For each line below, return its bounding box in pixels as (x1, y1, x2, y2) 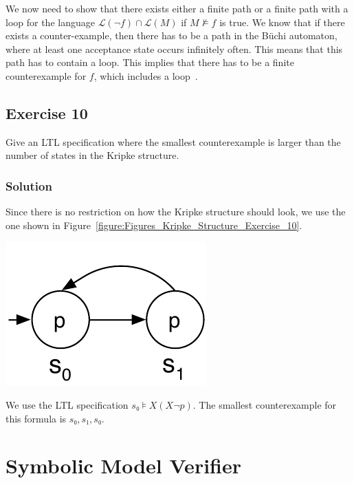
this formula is (5, 411, 67, 425)
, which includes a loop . (93, 68, 198, 83)
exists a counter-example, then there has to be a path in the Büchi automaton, (5, 28, 338, 43)
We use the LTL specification (5, 397, 129, 411)
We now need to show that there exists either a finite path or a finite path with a (5, 1, 349, 15)
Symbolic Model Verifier (5, 451, 242, 480)
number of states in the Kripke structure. (5, 148, 179, 162)
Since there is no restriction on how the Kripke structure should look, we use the (5, 204, 346, 219)
